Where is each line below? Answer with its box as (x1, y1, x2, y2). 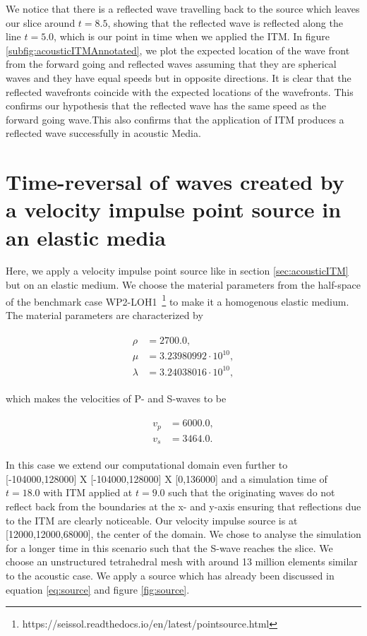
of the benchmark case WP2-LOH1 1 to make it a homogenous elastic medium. (6, 292, 349, 308)
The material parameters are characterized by (6, 307, 203, 322)
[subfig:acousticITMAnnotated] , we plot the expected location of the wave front (6, 42, 350, 57)
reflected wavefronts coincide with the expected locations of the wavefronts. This (6, 84, 354, 99)
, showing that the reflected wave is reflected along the (107, 15, 343, 30)
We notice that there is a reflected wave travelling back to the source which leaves (6, 1, 360, 16)
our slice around (6, 15, 76, 30)
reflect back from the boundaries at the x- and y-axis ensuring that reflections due (6, 498, 361, 513)
